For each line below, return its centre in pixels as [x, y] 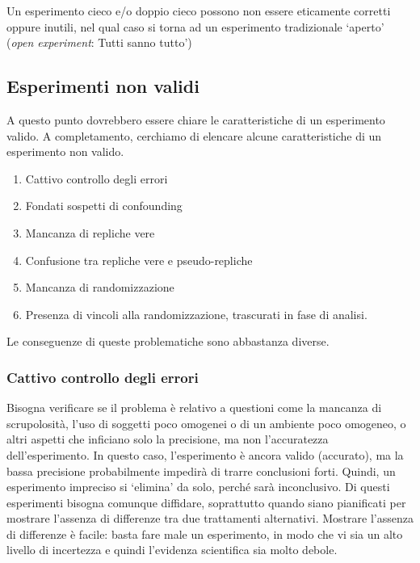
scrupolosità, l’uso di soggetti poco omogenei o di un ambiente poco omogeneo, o [206, 423]
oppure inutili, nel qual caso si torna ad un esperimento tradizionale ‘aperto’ [195, 26]
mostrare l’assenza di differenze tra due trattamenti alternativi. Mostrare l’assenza [210, 518]
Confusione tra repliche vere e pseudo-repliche [139, 260]
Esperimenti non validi [103, 86]
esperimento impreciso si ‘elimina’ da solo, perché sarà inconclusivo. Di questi [198, 487]
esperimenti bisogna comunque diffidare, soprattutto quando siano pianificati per [206, 502]
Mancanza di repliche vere [90, 232]
